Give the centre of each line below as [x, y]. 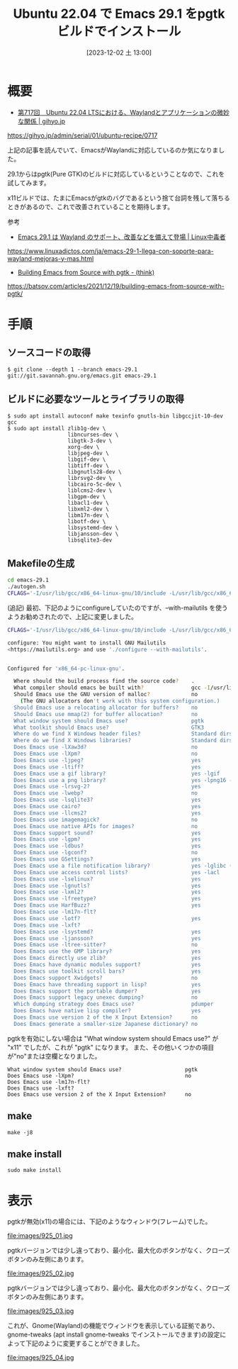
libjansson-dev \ [93, 534]
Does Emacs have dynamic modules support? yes [107, 965]
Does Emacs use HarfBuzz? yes [107, 905]
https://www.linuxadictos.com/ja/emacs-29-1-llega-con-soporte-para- [110, 251]
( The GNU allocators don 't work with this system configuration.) [120, 701]
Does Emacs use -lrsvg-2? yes [107, 787]
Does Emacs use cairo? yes [107, 807]
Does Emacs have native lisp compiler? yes [107, 1011]
